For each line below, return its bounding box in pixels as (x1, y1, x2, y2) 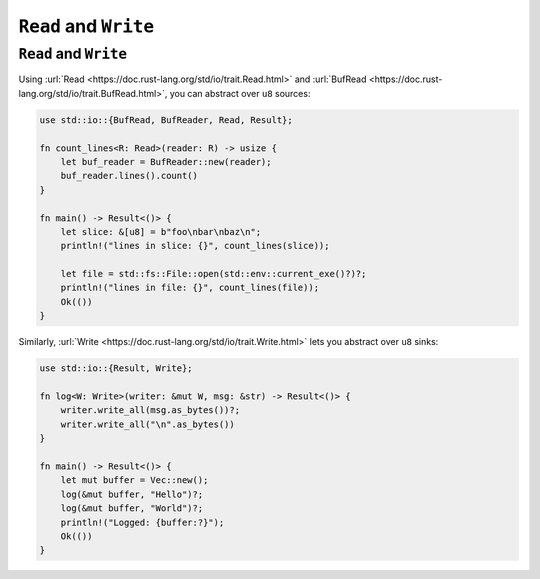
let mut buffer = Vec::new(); (60, 475, 209, 486)
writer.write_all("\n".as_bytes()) (60, 418, 235, 430)
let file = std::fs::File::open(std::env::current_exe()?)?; (60, 268, 367, 280)
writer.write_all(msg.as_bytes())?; (60, 405, 240, 416)
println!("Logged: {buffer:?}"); (60, 516, 225, 528)
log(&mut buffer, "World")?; (60, 503, 204, 514)
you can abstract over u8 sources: (169, 87, 311, 99)
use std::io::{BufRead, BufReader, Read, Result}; (39, 114, 294, 125)
